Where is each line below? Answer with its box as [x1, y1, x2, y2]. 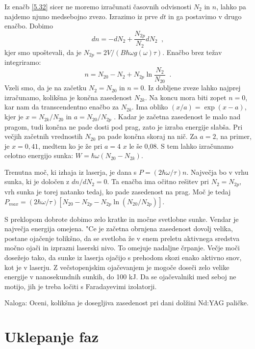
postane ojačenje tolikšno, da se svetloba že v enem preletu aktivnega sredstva [4, 233, 240, 243]
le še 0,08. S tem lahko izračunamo [129, 140, 233, 151]
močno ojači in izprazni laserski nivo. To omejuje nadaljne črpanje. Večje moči [4, 242, 240, 253]
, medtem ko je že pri [38, 140, 102, 151]
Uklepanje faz [4, 326, 99, 347]
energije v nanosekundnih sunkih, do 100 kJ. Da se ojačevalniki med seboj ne [4, 271, 236, 282]
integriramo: [4, 57, 41, 67]
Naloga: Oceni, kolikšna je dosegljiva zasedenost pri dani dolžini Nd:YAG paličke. [4, 297, 249, 308]
